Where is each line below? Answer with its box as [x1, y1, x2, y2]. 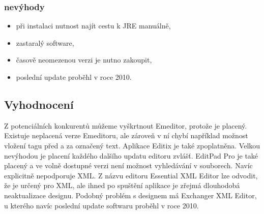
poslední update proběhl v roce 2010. [16, 72, 132, 82]
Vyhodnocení [4, 96, 74, 112]
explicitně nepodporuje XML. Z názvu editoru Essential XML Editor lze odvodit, [4, 170, 258, 180]
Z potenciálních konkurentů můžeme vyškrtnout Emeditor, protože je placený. [4, 120, 247, 131]
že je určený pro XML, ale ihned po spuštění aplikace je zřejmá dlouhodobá [4, 180, 240, 191]
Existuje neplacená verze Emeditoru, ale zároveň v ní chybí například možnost [4, 130, 248, 141]
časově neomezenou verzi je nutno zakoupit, [16, 54, 152, 65]
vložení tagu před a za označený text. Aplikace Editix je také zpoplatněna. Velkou [4, 140, 260, 150]
